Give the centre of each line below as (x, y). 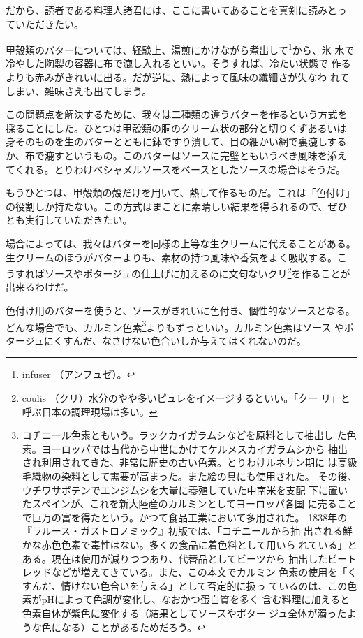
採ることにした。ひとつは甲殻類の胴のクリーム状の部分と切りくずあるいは (176, 128)
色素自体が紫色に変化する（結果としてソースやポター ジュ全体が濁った (184, 612)
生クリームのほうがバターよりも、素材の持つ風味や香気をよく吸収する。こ (176, 257)
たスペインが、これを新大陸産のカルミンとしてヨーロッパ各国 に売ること (189, 503)
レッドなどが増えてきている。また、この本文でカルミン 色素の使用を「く (190, 572)
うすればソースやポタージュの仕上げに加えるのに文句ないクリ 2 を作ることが (178, 272)
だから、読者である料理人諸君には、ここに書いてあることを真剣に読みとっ (176, 10)
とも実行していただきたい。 (69, 220)
